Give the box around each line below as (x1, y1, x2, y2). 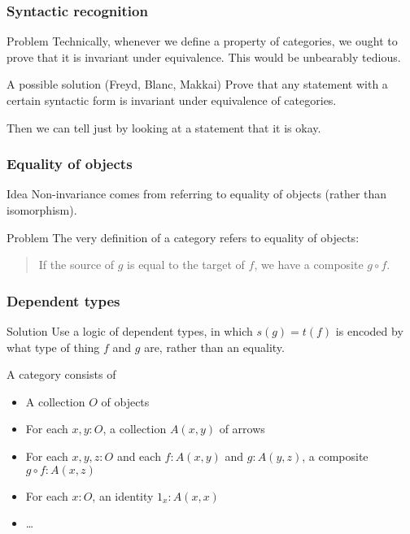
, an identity (92, 487, 154, 504)
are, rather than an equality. (144, 338, 285, 355)
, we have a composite (254, 256, 364, 273)
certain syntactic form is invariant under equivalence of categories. (7, 92, 337, 108)
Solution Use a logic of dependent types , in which (7, 323, 253, 339)
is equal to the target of (127, 256, 245, 273)
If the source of (38, 256, 115, 273)
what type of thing (7, 338, 100, 355)
